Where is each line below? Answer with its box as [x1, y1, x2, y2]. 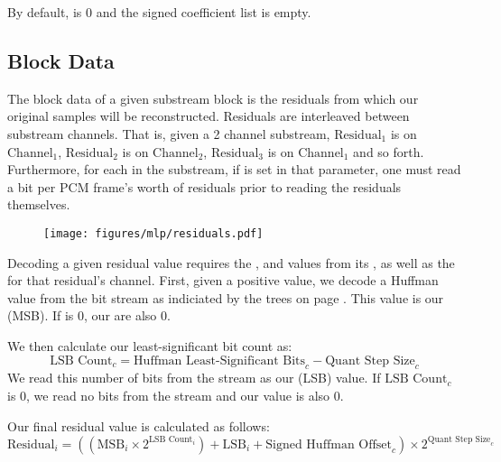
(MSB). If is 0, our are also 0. [7, 306, 171, 325]
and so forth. [353, 142, 424, 161]
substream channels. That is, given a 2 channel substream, [7, 124, 330, 143]
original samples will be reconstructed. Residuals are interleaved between [7, 106, 410, 125]
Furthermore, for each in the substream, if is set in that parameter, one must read [7, 160, 461, 179]
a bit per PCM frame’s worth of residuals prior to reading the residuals [7, 177, 402, 196]
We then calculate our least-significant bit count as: [7, 336, 292, 355]
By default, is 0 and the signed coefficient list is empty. [7, 3, 311, 21]
